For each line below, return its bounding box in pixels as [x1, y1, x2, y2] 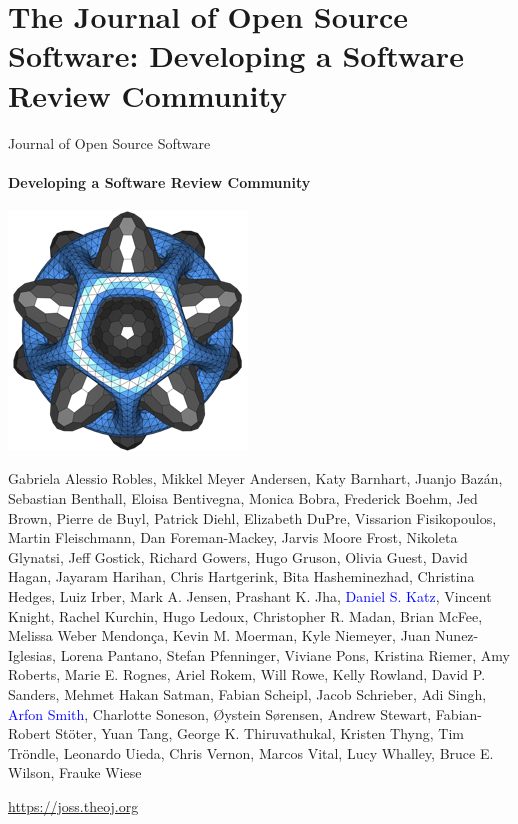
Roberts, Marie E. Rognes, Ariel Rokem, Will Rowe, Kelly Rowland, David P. [8, 664, 486, 685]
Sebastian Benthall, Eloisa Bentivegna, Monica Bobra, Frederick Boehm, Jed [8, 488, 478, 509]
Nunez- [435, 625, 479, 646]
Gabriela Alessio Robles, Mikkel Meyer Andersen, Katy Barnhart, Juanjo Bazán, [8, 468, 503, 489]
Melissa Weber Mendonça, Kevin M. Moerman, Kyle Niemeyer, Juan [8, 625, 431, 646]
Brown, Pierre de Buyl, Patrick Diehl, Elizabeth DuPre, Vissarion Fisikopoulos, [8, 507, 497, 528]
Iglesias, [8, 644, 56, 665]
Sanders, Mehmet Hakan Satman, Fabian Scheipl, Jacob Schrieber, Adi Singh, [8, 684, 487, 705]
